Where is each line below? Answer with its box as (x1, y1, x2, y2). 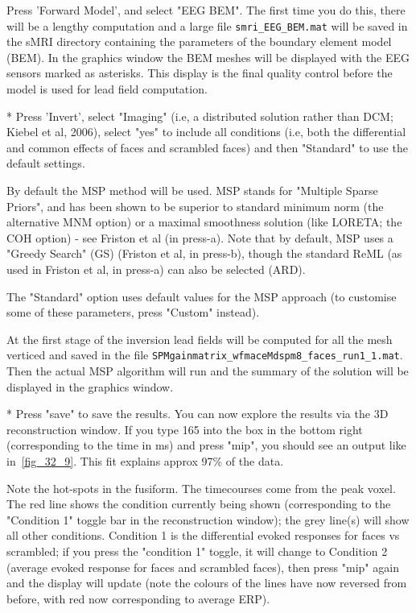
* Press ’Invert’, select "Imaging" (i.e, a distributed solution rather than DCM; (6, 107, 393, 124)
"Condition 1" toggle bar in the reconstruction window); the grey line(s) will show (6, 511, 410, 528)
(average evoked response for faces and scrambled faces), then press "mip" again (6, 558, 399, 575)
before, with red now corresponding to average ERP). (6, 590, 270, 607)
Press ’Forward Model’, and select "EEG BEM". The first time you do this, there (6, 2, 406, 18)
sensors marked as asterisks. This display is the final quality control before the (6, 64, 393, 81)
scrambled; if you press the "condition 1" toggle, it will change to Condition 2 (6, 542, 388, 559)
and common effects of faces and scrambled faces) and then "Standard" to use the (6, 139, 408, 155)
